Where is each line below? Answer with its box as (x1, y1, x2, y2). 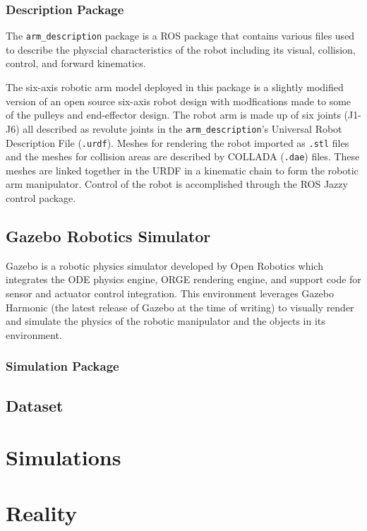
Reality (6, 498, 78, 527)
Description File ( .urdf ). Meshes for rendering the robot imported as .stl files (6, 135, 349, 150)
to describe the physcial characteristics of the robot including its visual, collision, (6, 42, 356, 56)
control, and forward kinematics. (6, 56, 146, 71)
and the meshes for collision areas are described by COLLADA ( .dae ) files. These (6, 149, 360, 164)
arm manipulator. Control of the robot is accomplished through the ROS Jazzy (6, 177, 348, 191)
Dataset (6, 394, 64, 416)
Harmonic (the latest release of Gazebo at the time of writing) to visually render (6, 299, 354, 314)
